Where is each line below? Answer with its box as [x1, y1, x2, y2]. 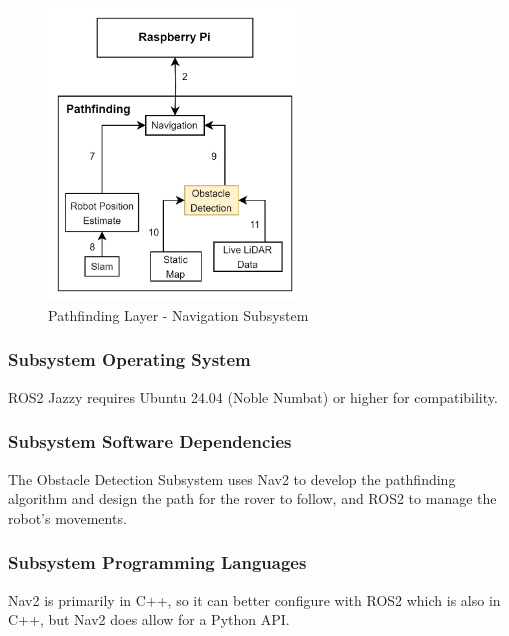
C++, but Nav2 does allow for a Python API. [8, 609, 290, 630]
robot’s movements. [8, 507, 127, 528]
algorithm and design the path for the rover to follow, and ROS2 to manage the [8, 488, 497, 509]
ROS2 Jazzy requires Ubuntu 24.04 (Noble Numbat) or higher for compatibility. [8, 386, 498, 407]
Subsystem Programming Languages [8, 550, 307, 575]
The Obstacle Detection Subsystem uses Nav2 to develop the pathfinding [8, 468, 456, 489]
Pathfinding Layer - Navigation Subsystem [48, 304, 309, 325]
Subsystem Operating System [8, 347, 251, 372]
